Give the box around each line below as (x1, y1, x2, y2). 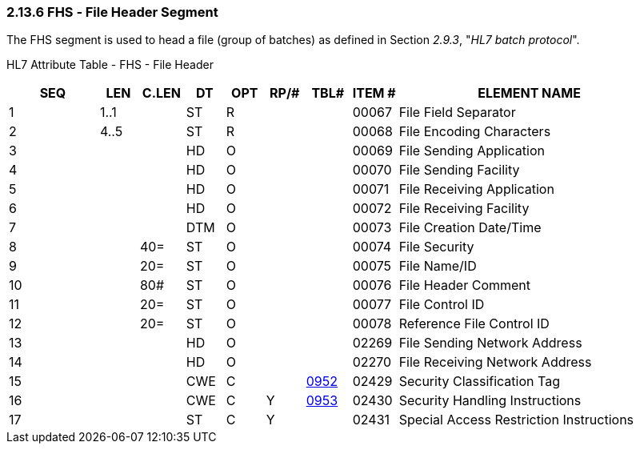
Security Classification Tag (398, 373, 560, 390)
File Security (398, 239, 474, 255)
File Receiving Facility (398, 200, 530, 217)
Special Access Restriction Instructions (398, 412, 634, 428)
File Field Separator (398, 104, 516, 121)
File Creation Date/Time (398, 219, 542, 236)
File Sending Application (398, 143, 545, 159)
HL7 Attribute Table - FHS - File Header (6, 58, 214, 72)
